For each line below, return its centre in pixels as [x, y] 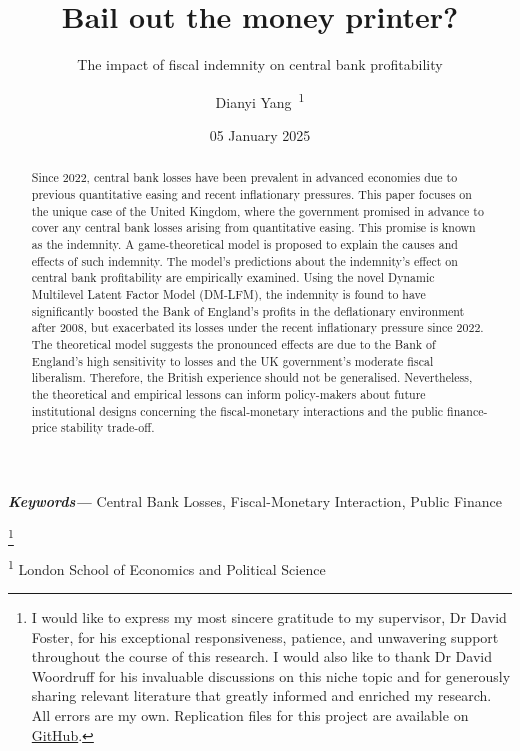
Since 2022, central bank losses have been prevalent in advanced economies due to [244, 177]
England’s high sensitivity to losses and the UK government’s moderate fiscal [232, 360]
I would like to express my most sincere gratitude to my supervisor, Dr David [269, 617]
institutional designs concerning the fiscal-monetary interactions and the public [237, 410]
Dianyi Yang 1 [260, 100]
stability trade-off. [107, 427]
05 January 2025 [260, 134]
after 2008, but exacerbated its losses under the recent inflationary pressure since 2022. [257, 327]
